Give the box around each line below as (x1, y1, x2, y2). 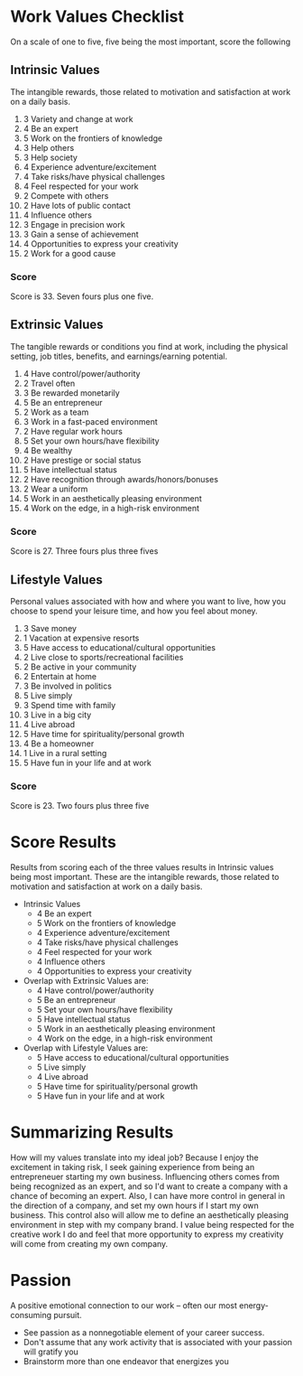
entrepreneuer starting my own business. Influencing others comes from (10, 1172, 280, 1183)
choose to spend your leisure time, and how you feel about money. (10, 605, 258, 616)
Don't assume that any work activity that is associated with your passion (23, 1337, 292, 1348)
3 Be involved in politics (23, 680, 112, 691)
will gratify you (23, 1346, 79, 1357)
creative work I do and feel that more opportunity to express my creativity (10, 1229, 284, 1240)
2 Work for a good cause (23, 248, 116, 258)
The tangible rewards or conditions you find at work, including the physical (10, 341, 289, 351)
